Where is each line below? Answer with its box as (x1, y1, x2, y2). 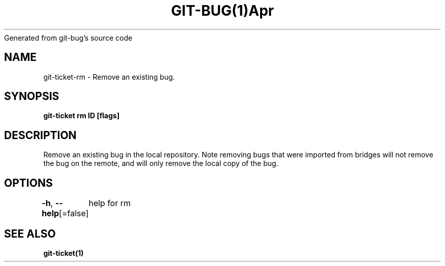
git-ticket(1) (43, 248, 84, 257)
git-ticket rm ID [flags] (43, 111, 120, 120)
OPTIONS (4, 176, 53, 189)
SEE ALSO (4, 227, 56, 240)
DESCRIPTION (4, 128, 77, 142)
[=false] (59, 208, 89, 219)
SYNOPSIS (4, 90, 59, 103)
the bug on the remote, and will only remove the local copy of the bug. (43, 159, 278, 168)
